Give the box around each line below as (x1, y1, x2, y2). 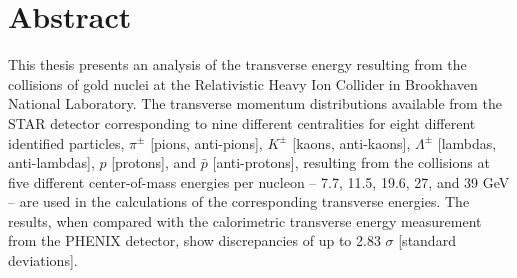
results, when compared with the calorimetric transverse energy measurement (8, 210, 482, 231)
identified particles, (8, 132, 125, 153)
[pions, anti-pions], (150, 132, 263, 153)
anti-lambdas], (8, 152, 95, 173)
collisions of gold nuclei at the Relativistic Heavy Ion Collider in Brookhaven (8, 73, 478, 94)
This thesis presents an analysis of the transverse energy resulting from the (8, 54, 467, 75)
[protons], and (111, 152, 197, 173)
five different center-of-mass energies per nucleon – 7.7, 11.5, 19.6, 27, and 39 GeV (8, 171, 510, 192)
